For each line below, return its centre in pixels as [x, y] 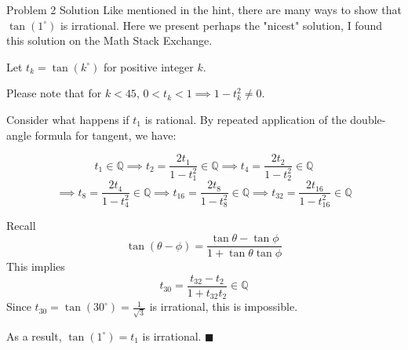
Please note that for [54, 93]
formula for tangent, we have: [106, 135]
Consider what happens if [68, 119]
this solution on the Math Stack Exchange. [109, 40]
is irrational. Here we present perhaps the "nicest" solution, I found [221, 25]
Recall [21, 226]
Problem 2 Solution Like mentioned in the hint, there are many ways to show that [204, 9]
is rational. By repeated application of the [246, 119]
